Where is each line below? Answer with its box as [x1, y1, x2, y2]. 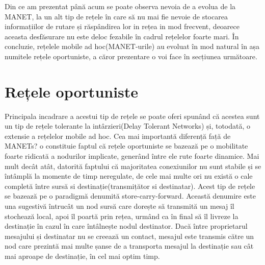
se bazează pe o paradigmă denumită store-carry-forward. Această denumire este [5, 190, 256, 201]
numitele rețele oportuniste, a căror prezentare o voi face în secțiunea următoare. [5, 51, 257, 61]
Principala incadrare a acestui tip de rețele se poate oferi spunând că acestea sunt [5, 110, 260, 121]
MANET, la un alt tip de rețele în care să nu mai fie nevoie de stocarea [5, 11, 228, 21]
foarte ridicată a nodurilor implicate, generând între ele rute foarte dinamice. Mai [5, 151, 259, 161]
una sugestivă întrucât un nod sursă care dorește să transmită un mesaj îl [5, 201, 234, 211]
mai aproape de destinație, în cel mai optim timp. [5, 251, 160, 261]
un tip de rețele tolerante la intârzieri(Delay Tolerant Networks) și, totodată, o [5, 121, 251, 131]
